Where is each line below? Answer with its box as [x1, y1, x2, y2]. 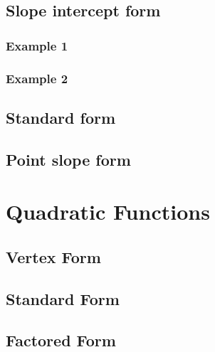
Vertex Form [6, 245, 101, 267]
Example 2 [6, 69, 68, 87]
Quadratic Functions [6, 197, 210, 226]
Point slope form [6, 148, 131, 170]
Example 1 [6, 36, 68, 54]
